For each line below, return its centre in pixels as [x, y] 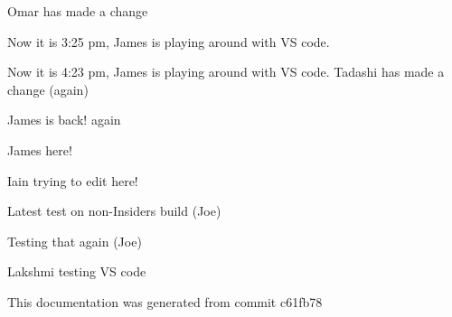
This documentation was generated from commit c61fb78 [165, 301]
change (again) [48, 89]
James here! [40, 149]
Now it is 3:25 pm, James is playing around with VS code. [169, 41]
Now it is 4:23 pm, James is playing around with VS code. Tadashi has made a [226, 72]
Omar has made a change [78, 11]
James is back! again [64, 120]
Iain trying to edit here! [73, 180]
